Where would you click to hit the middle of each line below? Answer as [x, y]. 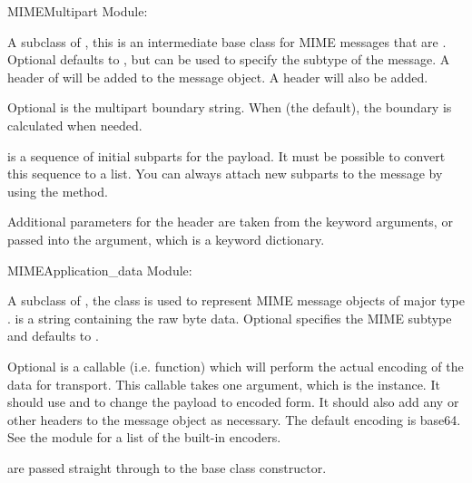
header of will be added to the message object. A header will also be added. [218, 77]
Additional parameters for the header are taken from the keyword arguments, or [230, 222]
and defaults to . [53, 336]
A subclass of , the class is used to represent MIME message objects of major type [236, 300]
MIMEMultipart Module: [78, 11]
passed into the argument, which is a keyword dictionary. [166, 239]
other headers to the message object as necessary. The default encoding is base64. [234, 419]
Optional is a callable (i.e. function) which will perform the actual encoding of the [236, 366]
